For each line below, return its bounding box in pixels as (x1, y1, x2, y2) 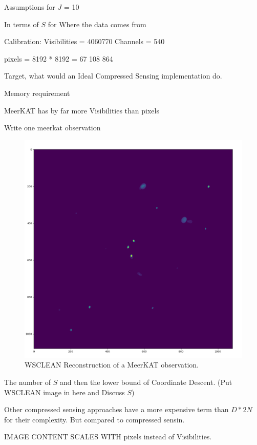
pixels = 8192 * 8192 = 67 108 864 (4, 53, 113, 64)
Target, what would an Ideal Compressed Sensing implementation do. (4, 70, 222, 81)
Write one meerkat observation (4, 122, 101, 133)
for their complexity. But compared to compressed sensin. (4, 414, 185, 424)
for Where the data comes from (48, 18, 146, 29)
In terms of (4, 18, 39, 29)
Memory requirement (4, 87, 70, 98)
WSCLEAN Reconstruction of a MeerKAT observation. (25, 359, 199, 370)
